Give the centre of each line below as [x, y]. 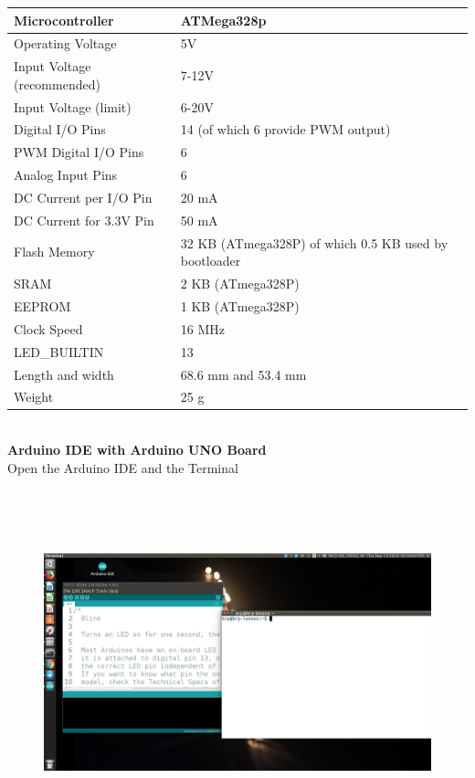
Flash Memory [54, 252]
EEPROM [42, 305]
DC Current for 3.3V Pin [84, 220]
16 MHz [202, 328]
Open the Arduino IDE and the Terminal [123, 467]
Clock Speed [48, 328]
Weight [34, 397]
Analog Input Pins [66, 175]
